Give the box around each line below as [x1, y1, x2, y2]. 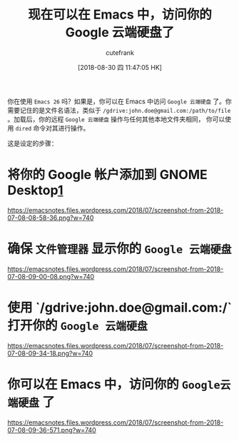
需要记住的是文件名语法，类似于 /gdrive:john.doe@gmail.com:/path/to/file [7, 106, 231, 114]
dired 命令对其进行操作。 [15, 123, 90, 132]
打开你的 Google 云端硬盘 [7, 318, 148, 333]
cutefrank [106, 48, 134, 57]
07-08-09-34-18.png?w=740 [7, 349, 93, 358]
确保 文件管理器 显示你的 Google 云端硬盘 [7, 240, 232, 257]
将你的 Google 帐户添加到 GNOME [7, 167, 208, 183]
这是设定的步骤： [7, 138, 58, 147]
